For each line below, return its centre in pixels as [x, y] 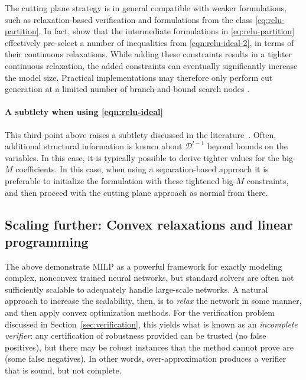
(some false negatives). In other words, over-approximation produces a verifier [146, 358]
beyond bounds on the [247, 146]
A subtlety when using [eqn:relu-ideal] [84, 112]
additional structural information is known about [94, 146]
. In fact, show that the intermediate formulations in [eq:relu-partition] [167, 31]
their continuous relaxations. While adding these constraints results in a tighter [149, 54]
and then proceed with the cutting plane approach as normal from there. [136, 192]
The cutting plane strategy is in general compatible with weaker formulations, [146, 8]
